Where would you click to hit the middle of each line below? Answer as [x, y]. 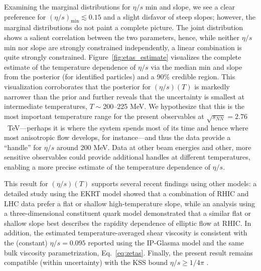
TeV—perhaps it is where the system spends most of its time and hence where [128, 127]
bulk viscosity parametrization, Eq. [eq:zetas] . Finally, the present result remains [128, 252]
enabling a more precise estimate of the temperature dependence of [107, 166]
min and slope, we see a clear [190, 7]
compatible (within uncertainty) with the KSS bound [86, 262]
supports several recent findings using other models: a [174, 183]
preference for [25, 16]
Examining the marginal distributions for [67, 7]
